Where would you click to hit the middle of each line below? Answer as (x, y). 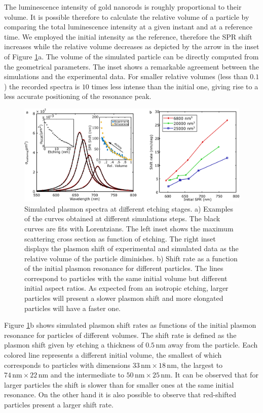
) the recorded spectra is (42, 86)
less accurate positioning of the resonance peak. (78, 96)
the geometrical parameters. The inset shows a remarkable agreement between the (131, 66)
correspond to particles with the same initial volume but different (126, 278)
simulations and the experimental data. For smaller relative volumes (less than (126, 76)
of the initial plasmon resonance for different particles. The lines (124, 268)
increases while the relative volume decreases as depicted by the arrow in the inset (132, 46)
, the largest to (200, 365)
